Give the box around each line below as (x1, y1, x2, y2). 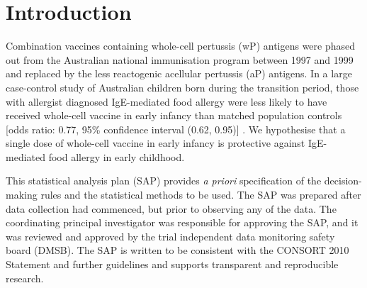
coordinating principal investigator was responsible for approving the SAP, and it (6, 215, 358, 230)
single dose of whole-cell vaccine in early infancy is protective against (6, 135, 305, 150)
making (6, 187, 38, 202)
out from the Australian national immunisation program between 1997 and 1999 (6, 52, 354, 67)
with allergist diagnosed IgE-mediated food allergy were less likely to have (6, 94, 327, 109)
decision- (324, 173, 362, 188)
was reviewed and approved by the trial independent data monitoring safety (6, 228, 335, 243)
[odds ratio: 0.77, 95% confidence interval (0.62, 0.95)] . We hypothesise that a (6, 121, 346, 136)
